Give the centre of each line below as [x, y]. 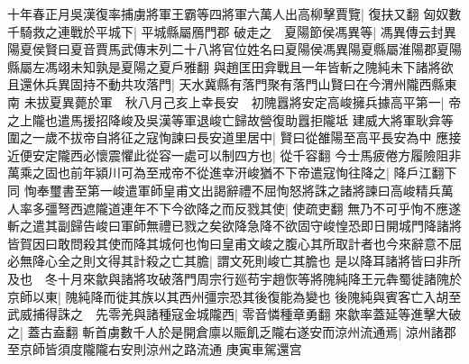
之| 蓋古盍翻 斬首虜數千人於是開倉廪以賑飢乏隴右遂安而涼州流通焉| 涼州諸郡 [232, 331]
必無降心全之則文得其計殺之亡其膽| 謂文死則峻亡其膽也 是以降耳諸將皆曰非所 [234, 261]
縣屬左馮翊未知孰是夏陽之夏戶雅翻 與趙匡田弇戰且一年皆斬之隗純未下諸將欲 [230, 66]
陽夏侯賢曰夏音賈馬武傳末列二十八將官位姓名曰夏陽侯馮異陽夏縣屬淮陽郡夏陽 [234, 49]
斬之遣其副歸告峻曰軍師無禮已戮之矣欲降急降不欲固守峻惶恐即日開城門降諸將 [234, 226]
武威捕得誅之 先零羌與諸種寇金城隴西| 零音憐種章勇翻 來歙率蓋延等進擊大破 [234, 314]
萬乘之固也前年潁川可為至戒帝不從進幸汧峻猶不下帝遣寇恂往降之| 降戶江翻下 [232, 173]
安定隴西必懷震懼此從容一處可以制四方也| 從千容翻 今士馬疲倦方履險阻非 [247, 155]
